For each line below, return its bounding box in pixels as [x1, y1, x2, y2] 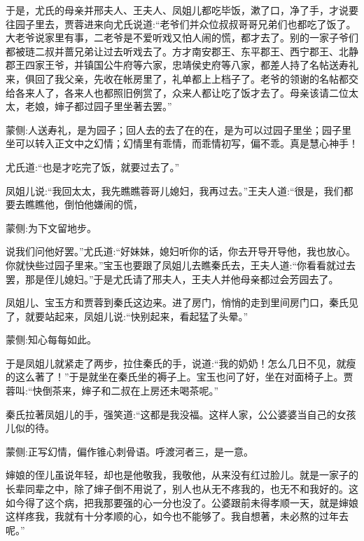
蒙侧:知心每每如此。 [6, 332, 97, 347]
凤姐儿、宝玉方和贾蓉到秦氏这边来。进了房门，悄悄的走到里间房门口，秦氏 [6, 295, 349, 310]
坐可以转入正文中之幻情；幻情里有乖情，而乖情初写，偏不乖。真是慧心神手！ [6, 136, 358, 151]
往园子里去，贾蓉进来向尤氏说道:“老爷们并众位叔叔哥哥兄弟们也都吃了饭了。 [6, 16, 356, 31]
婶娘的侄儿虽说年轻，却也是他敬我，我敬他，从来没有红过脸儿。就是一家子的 [6, 467, 358, 482]
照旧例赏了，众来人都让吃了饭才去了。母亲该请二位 [113, 85, 349, 100]
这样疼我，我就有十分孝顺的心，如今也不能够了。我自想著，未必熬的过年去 [6, 509, 349, 523]
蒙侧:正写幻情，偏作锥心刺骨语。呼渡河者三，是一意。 [6, 444, 253, 458]
